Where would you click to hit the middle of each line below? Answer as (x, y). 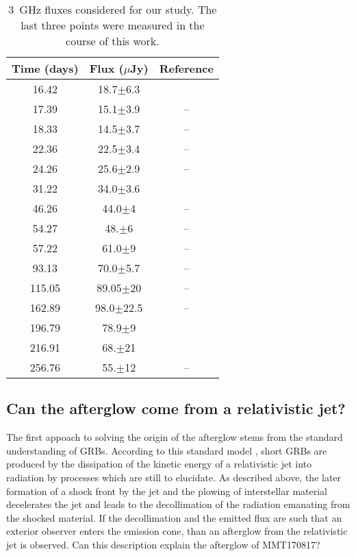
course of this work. (113, 41)
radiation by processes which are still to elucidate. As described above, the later (174, 477)
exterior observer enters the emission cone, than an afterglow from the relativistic (177, 531)
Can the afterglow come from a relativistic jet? (176, 408)
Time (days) (45, 68)
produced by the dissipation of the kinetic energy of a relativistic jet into (159, 464)
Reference (186, 68)
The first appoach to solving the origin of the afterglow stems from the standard (175, 437)
